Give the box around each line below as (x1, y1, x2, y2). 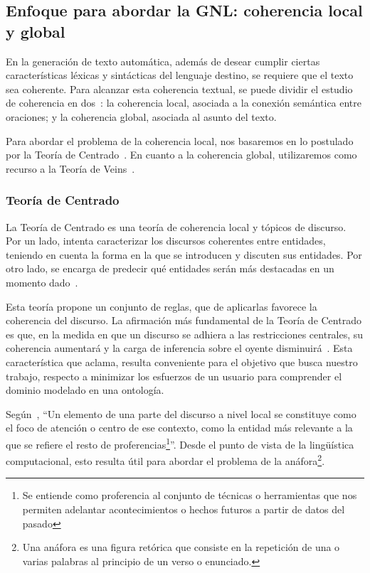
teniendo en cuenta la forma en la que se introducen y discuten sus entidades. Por (6, 247, 362, 262)
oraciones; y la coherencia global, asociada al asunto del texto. (6, 109, 277, 124)
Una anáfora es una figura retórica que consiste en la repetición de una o (22, 540, 340, 555)
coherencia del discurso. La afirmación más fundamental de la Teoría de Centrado (6, 313, 361, 328)
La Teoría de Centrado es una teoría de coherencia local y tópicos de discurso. (6, 219, 347, 234)
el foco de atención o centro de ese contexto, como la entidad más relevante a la (6, 420, 353, 435)
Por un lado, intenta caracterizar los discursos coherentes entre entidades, (6, 233, 326, 248)
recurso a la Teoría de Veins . (6, 161, 135, 176)
